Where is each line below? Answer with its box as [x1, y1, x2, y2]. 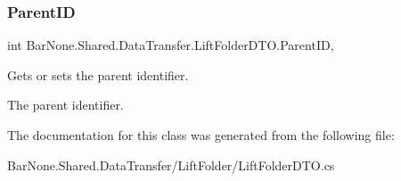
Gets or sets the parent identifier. [7, 65, 189, 84]
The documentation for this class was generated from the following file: [7, 126, 395, 144]
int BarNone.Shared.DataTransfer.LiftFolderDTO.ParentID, [7, 36, 334, 54]
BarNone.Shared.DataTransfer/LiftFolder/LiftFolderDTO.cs [7, 155, 335, 174]
